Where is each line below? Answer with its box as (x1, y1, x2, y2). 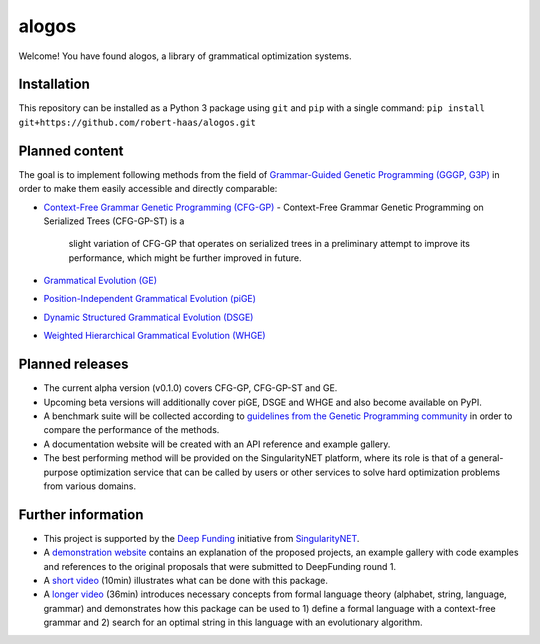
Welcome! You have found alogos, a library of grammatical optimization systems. (18, 50, 352, 62)
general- (468, 452, 504, 464)
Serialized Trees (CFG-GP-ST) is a (43, 215, 185, 227)
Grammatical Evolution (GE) (43, 275, 157, 287)
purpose (43, 466, 79, 478)
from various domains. (43, 480, 137, 492)
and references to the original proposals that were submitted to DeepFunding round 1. (43, 560, 397, 572)
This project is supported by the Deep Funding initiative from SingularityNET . (43, 532, 360, 544)
